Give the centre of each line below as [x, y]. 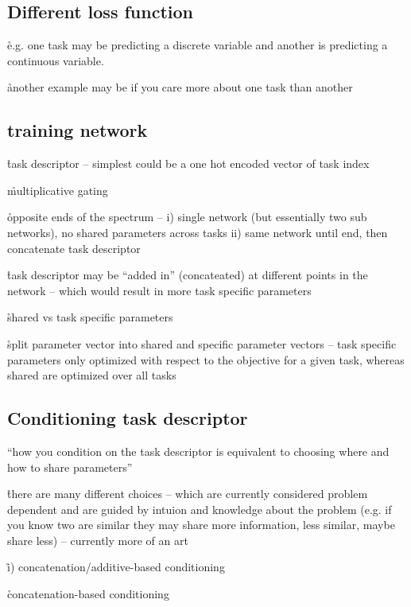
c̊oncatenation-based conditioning [88, 594]
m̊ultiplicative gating [58, 190]
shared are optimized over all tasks [92, 375]
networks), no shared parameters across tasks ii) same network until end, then [198, 232]
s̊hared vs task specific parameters [90, 317]
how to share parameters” [70, 467]
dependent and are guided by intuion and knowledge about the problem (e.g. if [200, 509]
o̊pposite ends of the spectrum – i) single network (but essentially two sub [187, 217]
